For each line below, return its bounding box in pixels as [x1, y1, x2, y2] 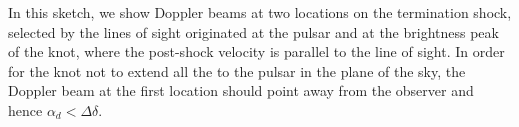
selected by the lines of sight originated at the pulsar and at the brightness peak [8, 21, 499, 42]
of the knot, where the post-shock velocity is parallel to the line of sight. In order [8, 41, 505, 62]
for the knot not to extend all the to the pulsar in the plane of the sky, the [8, 60, 466, 81]
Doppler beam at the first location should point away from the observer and [8, 80, 474, 101]
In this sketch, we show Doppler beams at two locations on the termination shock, [8, 2, 512, 22]
